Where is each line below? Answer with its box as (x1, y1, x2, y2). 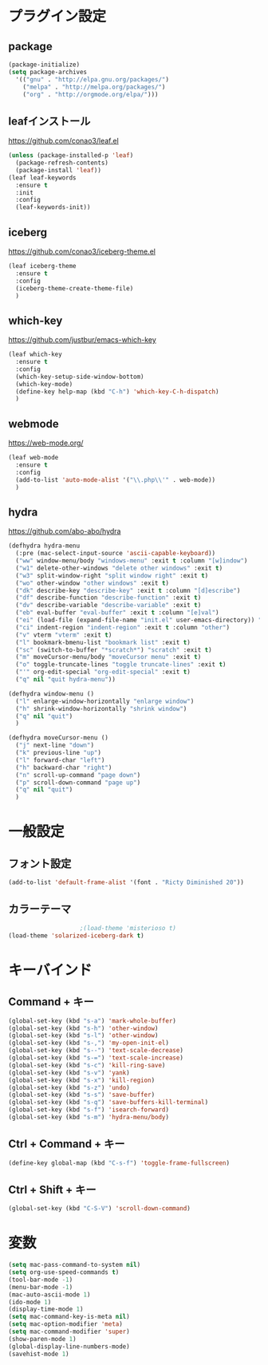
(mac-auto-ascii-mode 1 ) (8, 1290, 91, 1299)
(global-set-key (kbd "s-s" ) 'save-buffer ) (8, 1091, 156, 1099)
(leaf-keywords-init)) (15, 203, 91, 211)
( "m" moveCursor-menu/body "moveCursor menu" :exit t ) (15, 653, 202, 661)
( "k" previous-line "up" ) (15, 749, 102, 757)
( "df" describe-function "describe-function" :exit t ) (15, 594, 202, 602)
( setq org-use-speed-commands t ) (8, 1268, 120, 1276)
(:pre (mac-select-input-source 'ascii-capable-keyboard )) (15, 550, 216, 558)
